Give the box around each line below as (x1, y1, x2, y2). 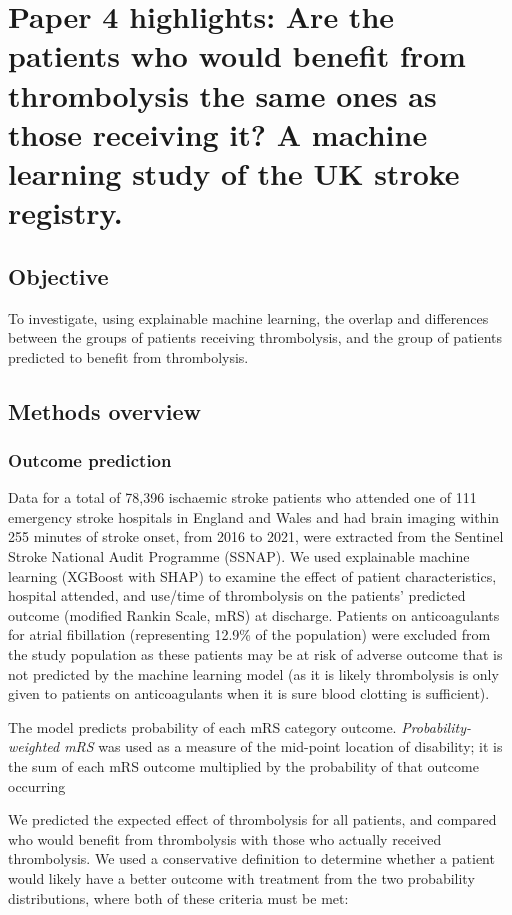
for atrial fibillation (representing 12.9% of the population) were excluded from (8, 624, 491, 645)
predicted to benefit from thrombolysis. (8, 346, 249, 367)
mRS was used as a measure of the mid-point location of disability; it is (64, 736, 503, 757)
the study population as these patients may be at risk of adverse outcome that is (8, 644, 503, 665)
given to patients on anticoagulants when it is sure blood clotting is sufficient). (8, 683, 490, 704)
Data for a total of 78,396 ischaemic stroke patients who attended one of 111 (8, 487, 477, 508)
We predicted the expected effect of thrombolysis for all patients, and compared (8, 809, 497, 830)
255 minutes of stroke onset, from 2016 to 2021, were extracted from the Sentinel (8, 526, 504, 547)
